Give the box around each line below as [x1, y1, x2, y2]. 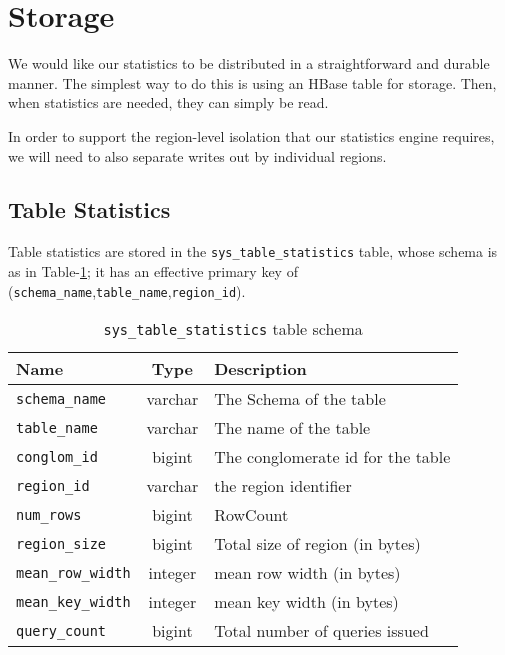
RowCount [214, 503, 289, 527]
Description [214, 357, 307, 381]
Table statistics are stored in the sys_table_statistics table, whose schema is [8, 241, 498, 262]
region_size [16, 535, 107, 552]
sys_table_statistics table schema [103, 317, 363, 341]
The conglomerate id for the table [214, 445, 451, 469]
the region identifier [214, 474, 352, 498]
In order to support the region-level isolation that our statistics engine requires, [8, 125, 495, 146]
